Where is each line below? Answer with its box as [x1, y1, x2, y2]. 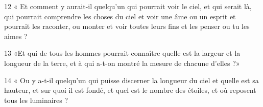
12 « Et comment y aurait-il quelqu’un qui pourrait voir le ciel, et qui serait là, [4, 1, 252, 11]
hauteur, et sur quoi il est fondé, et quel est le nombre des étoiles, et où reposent [4, 85, 256, 95]
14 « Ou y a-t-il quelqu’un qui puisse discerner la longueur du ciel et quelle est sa [4, 75, 259, 85]
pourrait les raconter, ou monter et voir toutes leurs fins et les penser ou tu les [4, 21, 250, 31]
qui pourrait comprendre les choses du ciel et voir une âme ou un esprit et [4, 11, 236, 21]
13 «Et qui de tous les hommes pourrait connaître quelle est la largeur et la [4, 48, 241, 58]
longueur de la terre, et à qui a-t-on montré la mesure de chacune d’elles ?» [4, 57, 240, 68]
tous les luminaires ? [4, 94, 68, 105]
